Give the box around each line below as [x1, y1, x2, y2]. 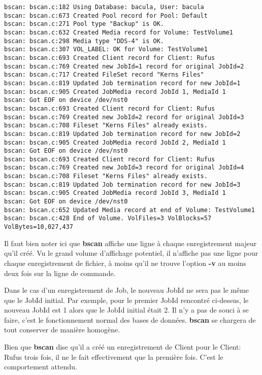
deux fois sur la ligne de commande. [4, 267, 116, 278]
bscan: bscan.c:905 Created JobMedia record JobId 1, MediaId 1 [4, 88, 226, 95]
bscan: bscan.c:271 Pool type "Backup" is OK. [4, 20, 164, 28]
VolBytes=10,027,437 [4, 223, 74, 231]
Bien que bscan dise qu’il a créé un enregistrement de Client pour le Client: [4, 342, 241, 352]
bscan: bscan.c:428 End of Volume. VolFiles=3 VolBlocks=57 [4, 215, 212, 222]
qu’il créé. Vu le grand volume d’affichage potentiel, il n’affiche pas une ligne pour [4, 248, 258, 258]
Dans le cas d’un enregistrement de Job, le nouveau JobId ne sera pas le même [4, 285, 249, 295]
